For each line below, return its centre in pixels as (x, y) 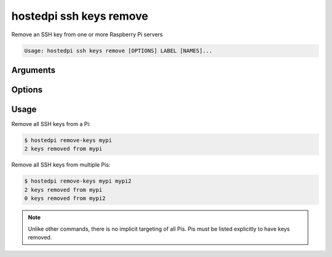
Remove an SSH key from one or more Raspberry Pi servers (87, 34)
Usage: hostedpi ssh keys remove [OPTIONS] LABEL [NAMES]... (118, 50)
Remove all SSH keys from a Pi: (51, 124)
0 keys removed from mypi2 (65, 199)
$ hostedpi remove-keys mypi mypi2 (78, 181)
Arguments (34, 70)
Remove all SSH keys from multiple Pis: (61, 165)
